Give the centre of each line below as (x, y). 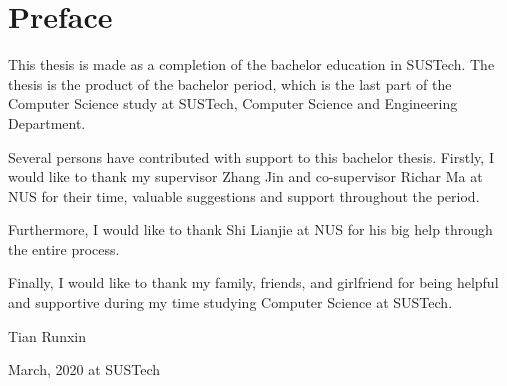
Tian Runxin (47, 335)
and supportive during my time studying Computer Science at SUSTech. (230, 302)
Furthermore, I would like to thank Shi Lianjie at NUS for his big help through (250, 229)
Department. (47, 122)
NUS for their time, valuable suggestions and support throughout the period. (244, 195)
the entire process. (64, 248)
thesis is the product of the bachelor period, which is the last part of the (230, 83)
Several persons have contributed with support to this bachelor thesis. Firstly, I (251, 156)
